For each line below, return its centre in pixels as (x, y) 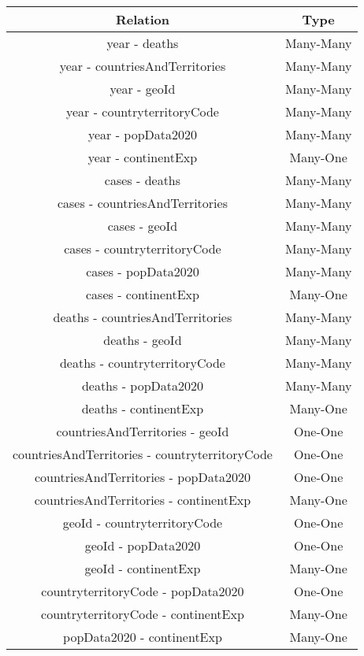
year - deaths (143, 43)
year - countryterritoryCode (142, 111)
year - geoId (143, 89)
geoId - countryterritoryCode (143, 523)
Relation (142, 19)
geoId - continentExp (143, 568)
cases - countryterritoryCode (143, 248)
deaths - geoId (143, 340)
